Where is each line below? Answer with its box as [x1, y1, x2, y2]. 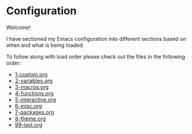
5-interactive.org [14, 96, 56, 103]
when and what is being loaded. [6, 42, 84, 49]
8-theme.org [14, 114, 46, 122]
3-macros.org [14, 83, 49, 90]
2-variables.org [14, 77, 53, 84]
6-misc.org [14, 102, 43, 109]
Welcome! [6, 24, 31, 31]
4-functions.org [14, 90, 54, 97]
